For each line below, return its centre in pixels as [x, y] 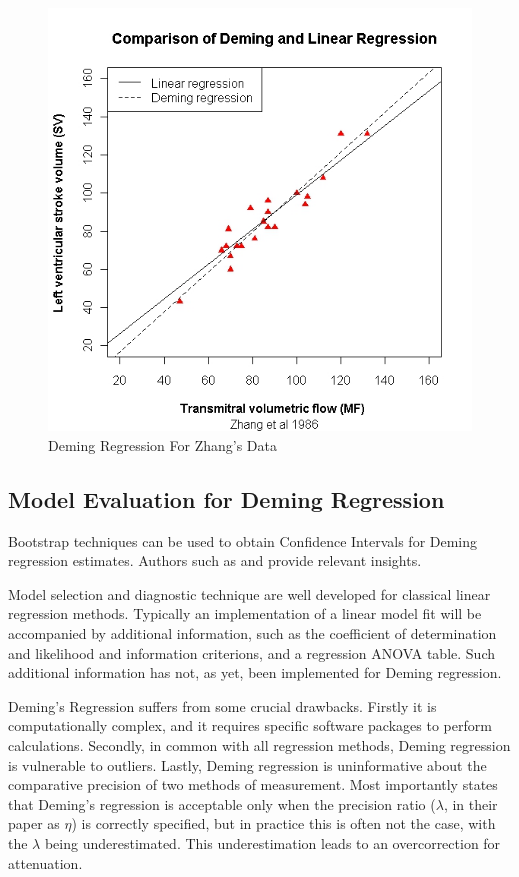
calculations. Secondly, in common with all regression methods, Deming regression [259, 744]
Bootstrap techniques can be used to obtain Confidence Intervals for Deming [243, 540]
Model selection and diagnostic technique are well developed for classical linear [249, 593]
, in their [470, 803]
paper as [34, 823]
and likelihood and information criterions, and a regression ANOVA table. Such [251, 652]
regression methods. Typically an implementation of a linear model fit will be [245, 613]
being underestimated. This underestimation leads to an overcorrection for [272, 842]
